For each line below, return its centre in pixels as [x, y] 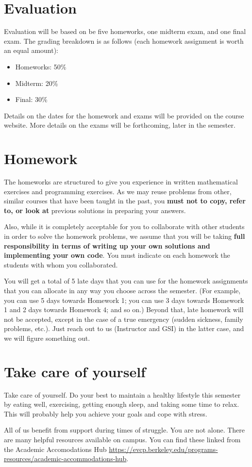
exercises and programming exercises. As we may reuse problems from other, [118, 191]
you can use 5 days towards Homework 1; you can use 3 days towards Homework [124, 300]
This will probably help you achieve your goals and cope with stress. [106, 413]
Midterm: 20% [37, 83]
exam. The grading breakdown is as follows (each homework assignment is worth [124, 41]
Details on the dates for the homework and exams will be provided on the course [124, 115]
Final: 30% [31, 99]
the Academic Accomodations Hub [55, 449]
